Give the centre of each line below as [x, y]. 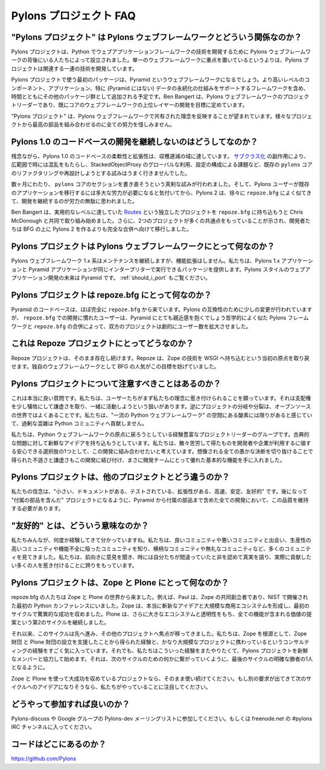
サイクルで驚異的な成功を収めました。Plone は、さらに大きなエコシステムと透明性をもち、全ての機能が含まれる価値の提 [161, 614]
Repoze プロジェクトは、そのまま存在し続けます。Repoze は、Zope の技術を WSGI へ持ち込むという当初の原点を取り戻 [161, 358]
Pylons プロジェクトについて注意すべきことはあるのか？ [116, 383]
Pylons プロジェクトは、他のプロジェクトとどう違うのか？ [120, 477]
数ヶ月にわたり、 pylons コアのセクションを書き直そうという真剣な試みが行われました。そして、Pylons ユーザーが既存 [161, 184]
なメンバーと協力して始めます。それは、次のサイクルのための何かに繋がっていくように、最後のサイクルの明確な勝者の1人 [162, 659]
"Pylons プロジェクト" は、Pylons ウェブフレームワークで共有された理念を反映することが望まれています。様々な [151, 116]
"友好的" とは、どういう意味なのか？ [80, 526]
